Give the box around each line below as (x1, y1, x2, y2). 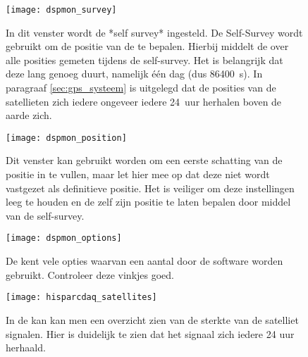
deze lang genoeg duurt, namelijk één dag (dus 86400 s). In (6, 66, 263, 81)
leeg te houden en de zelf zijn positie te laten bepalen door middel (6, 194, 291, 209)
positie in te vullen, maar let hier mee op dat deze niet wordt (6, 167, 270, 182)
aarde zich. (6, 108, 52, 123)
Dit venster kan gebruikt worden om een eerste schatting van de (6, 153, 283, 168)
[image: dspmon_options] (6, 233, 122, 244)
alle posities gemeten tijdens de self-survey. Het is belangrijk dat (6, 52, 283, 67)
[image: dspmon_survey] (6, 5, 117, 15)
